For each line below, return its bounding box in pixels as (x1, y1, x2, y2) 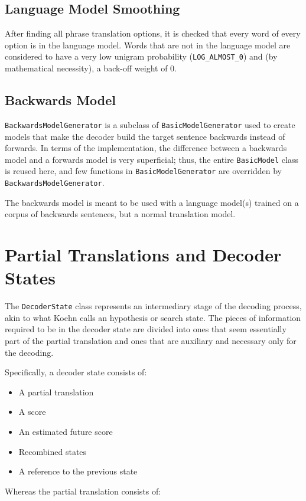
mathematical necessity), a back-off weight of (5, 62, 168, 74)
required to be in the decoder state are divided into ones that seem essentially (5, 323, 287, 335)
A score (18, 405, 46, 418)
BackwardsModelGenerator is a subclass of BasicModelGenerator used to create (5, 118, 295, 130)
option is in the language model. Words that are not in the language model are (5, 38, 291, 51)
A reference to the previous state (18, 465, 138, 477)
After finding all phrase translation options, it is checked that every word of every (5, 27, 301, 40)
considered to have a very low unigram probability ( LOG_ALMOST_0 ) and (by (5, 50, 278, 63)
